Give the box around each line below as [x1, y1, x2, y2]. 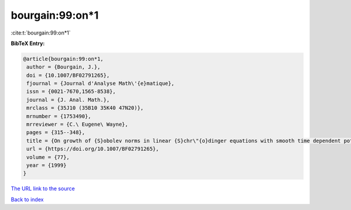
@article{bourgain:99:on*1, [23, 56, 104, 62]
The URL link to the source [11, 185, 75, 192]
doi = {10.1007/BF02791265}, [26, 72, 110, 78]
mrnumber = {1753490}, [26, 113, 92, 119]
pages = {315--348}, [26, 129, 85, 136]
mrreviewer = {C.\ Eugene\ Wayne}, [26, 121, 129, 128]
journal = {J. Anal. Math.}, [26, 97, 110, 103]
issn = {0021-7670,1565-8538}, [26, 88, 116, 95]
